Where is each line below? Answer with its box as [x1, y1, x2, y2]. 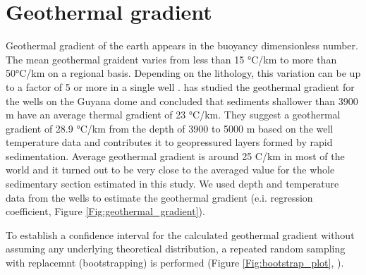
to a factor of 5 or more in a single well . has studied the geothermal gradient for [6, 79, 355, 94]
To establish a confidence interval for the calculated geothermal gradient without [6, 227, 355, 242]
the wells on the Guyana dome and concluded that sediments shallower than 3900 [6, 93, 358, 108]
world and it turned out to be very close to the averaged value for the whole [6, 162, 335, 177]
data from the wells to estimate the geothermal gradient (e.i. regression [6, 190, 313, 204]
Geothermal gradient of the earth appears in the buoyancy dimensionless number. [6, 38, 358, 53]
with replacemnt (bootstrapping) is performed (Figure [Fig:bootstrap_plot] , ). [6, 255, 344, 270]
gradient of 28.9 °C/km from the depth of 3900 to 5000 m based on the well [6, 121, 334, 135]
